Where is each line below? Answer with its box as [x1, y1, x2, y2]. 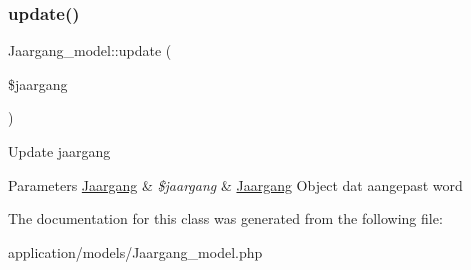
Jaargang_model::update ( [8, 40, 172, 61]
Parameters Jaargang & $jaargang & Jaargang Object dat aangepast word [8, 174, 463, 195]
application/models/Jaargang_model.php [8, 241, 263, 262]
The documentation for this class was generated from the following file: [8, 208, 443, 229]
